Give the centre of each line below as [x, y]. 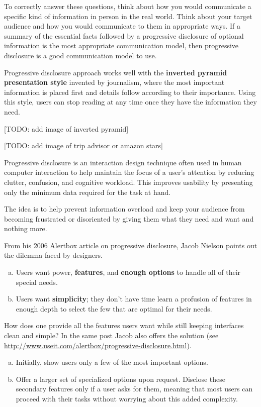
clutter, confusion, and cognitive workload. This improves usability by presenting [128, 182]
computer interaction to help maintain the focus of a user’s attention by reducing [129, 172]
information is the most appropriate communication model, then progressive [121, 45]
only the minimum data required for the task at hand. [88, 192]
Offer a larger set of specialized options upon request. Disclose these [120, 379]
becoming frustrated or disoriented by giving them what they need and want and [129, 218]
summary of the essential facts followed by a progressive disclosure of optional [124, 35]
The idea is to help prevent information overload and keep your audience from [124, 209]
